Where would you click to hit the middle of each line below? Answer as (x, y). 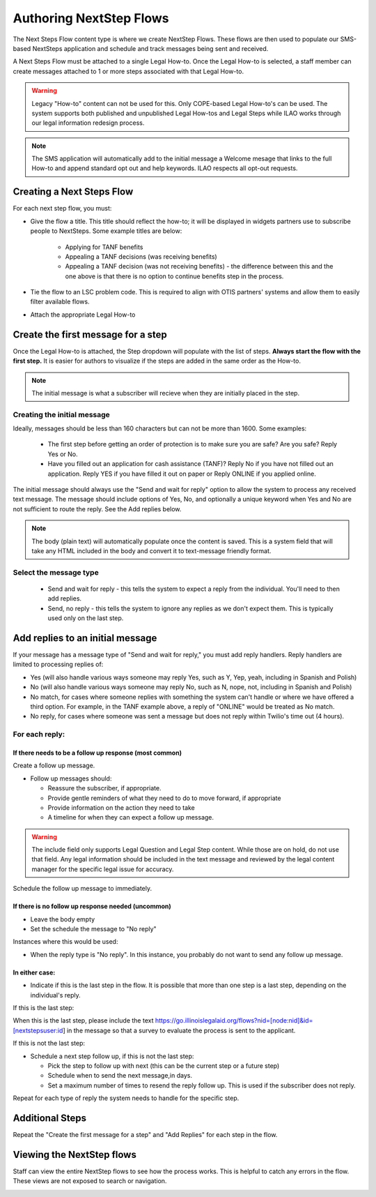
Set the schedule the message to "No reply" (93, 929)
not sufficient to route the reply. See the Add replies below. (97, 509)
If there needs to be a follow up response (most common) (97, 753)
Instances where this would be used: (65, 942)
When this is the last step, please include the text (83, 1021)
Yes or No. (63, 454)
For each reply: (39, 735)
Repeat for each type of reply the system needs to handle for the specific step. (126, 1098)
